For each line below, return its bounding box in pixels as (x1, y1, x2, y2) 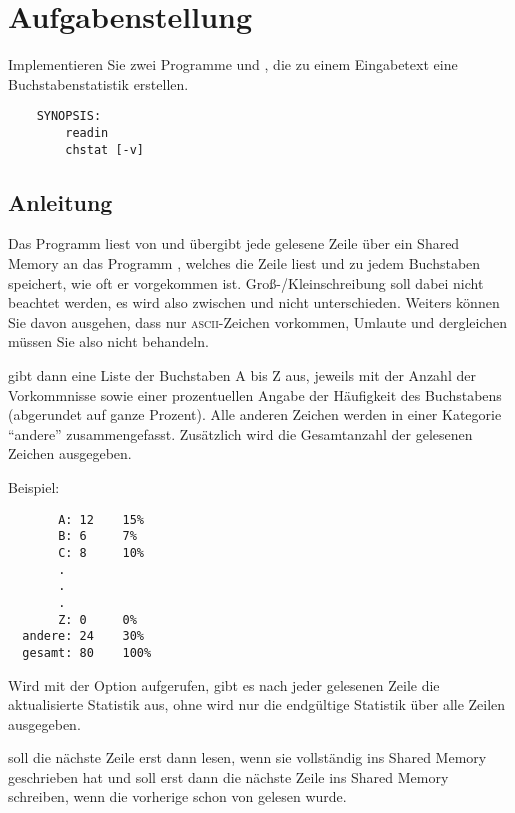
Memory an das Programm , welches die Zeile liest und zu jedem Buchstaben (8, 253, 481, 274)
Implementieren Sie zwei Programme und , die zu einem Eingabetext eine (8, 54, 458, 75)
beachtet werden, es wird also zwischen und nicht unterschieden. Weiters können (8, 292, 500, 313)
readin (65, 125, 109, 140)
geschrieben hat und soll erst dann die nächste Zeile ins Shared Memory (8, 766, 449, 787)
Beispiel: (8, 477, 60, 498)
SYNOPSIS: (36, 109, 102, 124)
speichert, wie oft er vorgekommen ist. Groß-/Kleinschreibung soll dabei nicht (8, 272, 484, 293)
